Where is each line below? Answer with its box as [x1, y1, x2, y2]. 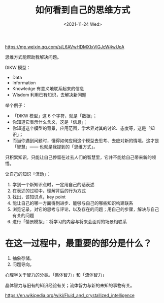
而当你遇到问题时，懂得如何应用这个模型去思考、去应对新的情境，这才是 [12, 137, 159, 144]
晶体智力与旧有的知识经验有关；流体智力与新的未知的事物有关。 [5, 282, 134, 288]
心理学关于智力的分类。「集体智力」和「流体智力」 [5, 272, 107, 278]
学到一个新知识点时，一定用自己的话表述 [12, 181, 95, 187]
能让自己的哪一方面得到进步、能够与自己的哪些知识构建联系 [12, 200, 133, 206]
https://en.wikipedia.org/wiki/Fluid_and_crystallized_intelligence [5, 292, 135, 298]
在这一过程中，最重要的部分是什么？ [5, 238, 152, 249]
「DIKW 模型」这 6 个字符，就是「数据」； [12, 112, 98, 119]
